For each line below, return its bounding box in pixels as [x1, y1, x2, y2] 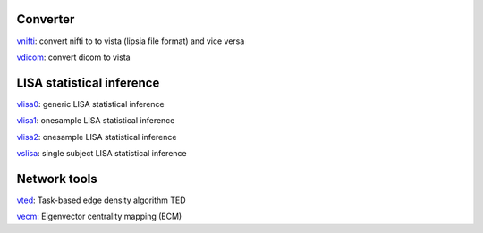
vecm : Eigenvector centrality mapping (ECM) [16, 211, 182, 222]
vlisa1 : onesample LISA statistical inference [16, 115, 175, 126]
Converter [16, 12, 75, 27]
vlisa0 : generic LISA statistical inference [16, 98, 165, 109]
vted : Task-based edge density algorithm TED [16, 195, 187, 205]
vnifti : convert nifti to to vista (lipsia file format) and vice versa [16, 36, 245, 46]
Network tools [16, 171, 97, 187]
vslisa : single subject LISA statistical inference [16, 147, 187, 158]
